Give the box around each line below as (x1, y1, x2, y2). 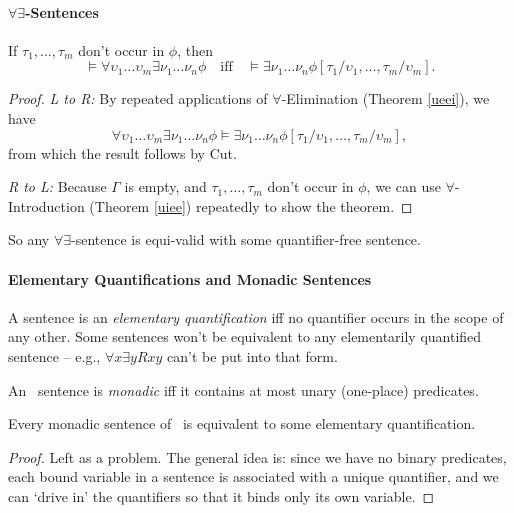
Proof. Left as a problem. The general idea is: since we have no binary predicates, (8, 446, 507, 467)
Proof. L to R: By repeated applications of (8, 88, 268, 109)
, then (177, 39, 213, 60)
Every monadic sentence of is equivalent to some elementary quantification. (8, 413, 476, 434)
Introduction (8, 195, 85, 216)
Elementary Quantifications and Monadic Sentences (8, 268, 372, 289)
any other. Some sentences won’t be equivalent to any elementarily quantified (8, 326, 482, 347)
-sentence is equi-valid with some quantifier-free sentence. (71, 229, 421, 250)
